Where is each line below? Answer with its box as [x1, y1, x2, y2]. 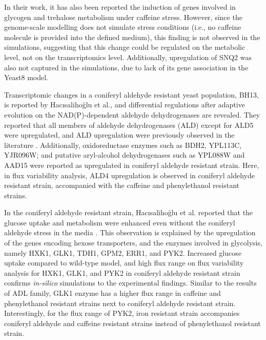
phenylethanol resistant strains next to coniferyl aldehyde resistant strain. [4, 297, 236, 308]
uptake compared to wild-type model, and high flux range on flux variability [4, 257, 244, 268]
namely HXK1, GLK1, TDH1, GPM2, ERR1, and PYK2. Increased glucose [4, 247, 241, 258]
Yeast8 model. [4, 72, 49, 83]
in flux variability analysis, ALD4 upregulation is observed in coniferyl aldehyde [4, 169, 255, 180]
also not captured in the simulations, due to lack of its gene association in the [4, 62, 249, 72]
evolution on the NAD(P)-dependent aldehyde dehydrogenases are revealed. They [4, 109, 260, 120]
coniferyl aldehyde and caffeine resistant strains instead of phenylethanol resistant [4, 317, 261, 328]
